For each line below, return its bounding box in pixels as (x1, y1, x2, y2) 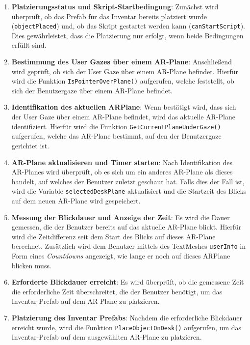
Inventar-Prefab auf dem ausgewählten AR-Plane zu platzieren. (11, 332, 202, 342)
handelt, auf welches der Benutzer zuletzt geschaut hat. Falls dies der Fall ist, (11, 176, 245, 186)
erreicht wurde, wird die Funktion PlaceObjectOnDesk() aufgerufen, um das (11, 322, 242, 332)
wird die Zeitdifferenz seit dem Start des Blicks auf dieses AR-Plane (11, 231, 216, 241)
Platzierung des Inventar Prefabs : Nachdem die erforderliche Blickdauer (11, 312, 242, 322)
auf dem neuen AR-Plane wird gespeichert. (11, 195, 141, 205)
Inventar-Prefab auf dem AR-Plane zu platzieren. (11, 296, 160, 306)
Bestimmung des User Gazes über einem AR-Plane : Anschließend (11, 57, 232, 67)
